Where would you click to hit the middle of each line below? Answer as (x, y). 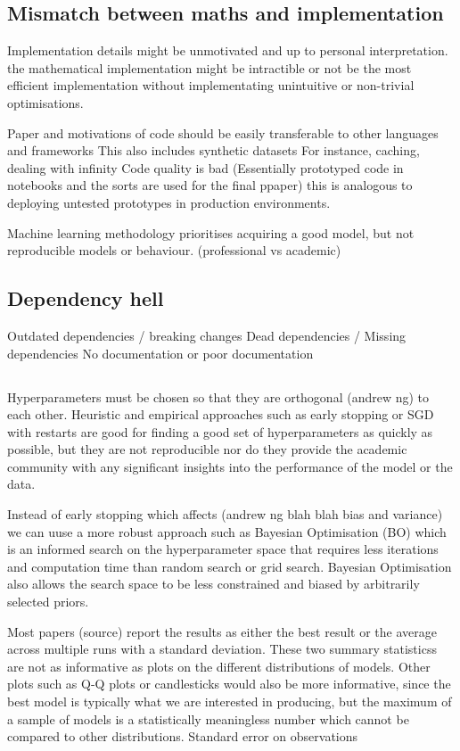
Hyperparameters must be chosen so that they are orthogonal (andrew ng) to (218, 396)
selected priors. (48, 602)
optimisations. (45, 102)
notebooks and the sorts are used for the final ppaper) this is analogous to (210, 185)
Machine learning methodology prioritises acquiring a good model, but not (211, 232)
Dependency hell (86, 298)
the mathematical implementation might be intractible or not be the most (209, 67)
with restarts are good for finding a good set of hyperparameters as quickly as (220, 431)
